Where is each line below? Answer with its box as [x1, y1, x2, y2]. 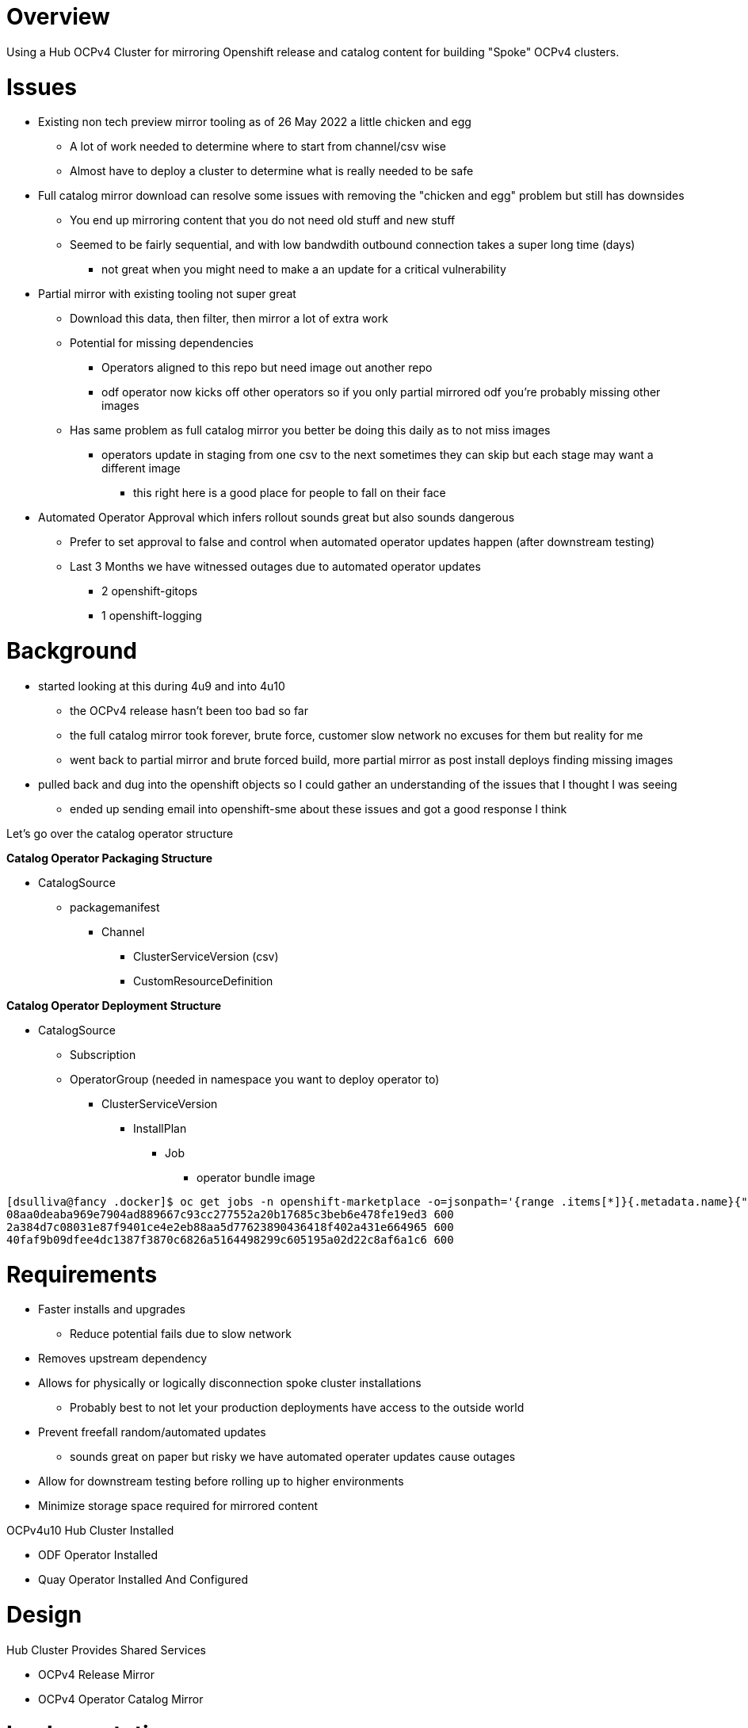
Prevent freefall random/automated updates [38, 1425, 266, 1439]
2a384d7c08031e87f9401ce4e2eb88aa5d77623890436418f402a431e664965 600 [6, 1220, 454, 1233]
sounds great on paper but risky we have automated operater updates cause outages [70, 1450, 516, 1464]
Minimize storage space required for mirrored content [38, 1499, 319, 1513]
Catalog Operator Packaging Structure [6, 851, 213, 865]
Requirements [6, 1260, 158, 1288]
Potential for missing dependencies [70, 336, 254, 350]
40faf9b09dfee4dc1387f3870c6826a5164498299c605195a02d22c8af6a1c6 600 [6, 1233, 454, 1246]
